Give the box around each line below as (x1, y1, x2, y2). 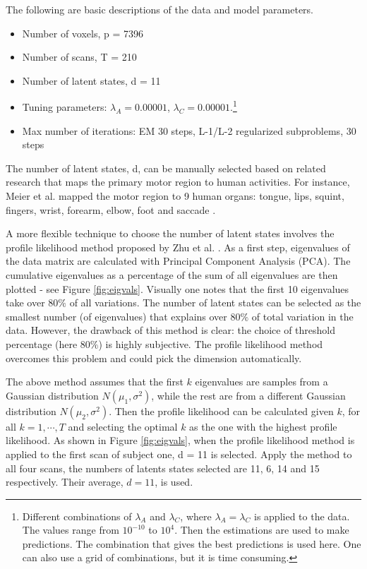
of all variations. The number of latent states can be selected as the (69, 295, 361, 310)
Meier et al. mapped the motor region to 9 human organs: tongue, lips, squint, (6, 188, 344, 203)
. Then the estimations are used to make (174, 522, 349, 537)
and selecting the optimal (68, 419, 178, 433)
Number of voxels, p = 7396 (22, 25, 144, 40)
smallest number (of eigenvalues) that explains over (6, 309, 227, 323)
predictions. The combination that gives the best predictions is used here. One (22, 536, 361, 551)
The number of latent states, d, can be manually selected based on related (6, 160, 326, 175)
